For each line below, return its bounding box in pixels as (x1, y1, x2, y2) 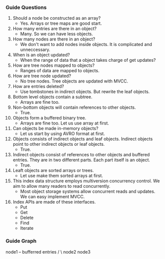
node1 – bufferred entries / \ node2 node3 (5, 249, 91, 255)
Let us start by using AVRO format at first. (20, 130, 105, 137)
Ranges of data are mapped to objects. (20, 68, 100, 74)
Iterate (20, 225, 34, 231)
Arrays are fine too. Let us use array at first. (20, 120, 109, 126)
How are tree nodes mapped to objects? (12, 62, 95, 68)
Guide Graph (5, 238, 37, 245)
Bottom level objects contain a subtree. (12, 94, 93, 100)
